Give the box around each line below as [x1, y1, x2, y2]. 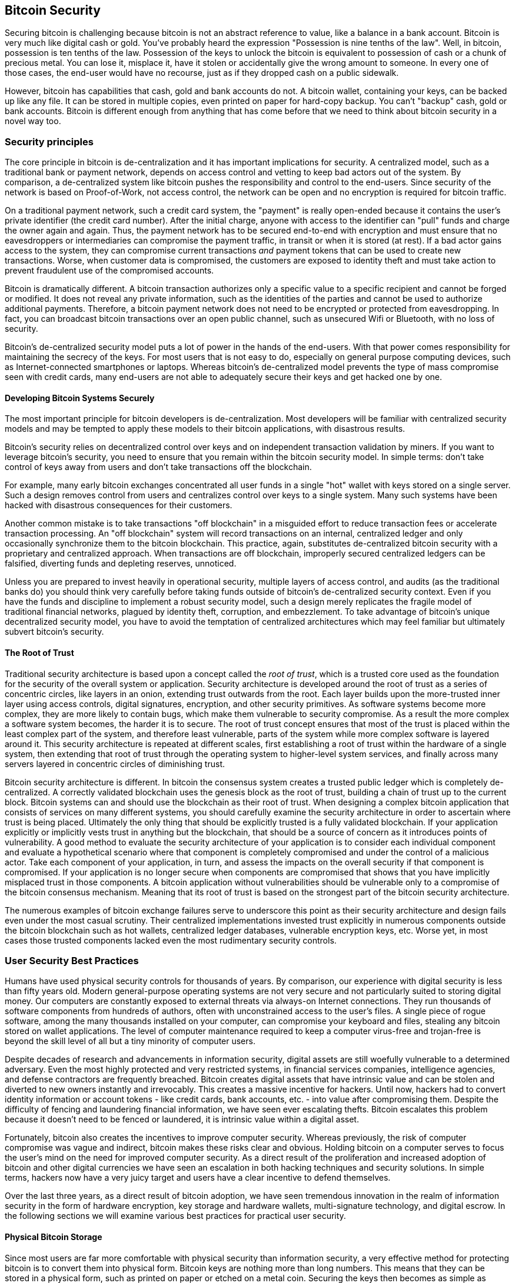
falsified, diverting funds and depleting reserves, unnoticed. [5, 558, 237, 569]
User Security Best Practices [5, 954, 139, 967]
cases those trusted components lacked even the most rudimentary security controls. [5, 935, 337, 945]
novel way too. [5, 116, 61, 126]
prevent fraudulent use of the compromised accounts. [5, 265, 214, 276]
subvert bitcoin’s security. [5, 626, 104, 637]
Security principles [5, 135, 94, 148]
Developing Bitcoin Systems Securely [5, 392, 155, 403]
